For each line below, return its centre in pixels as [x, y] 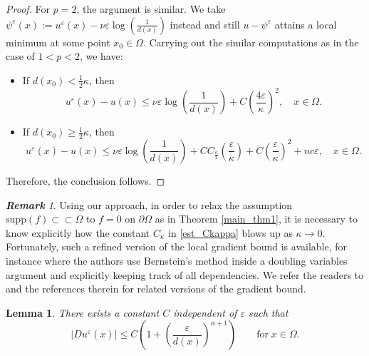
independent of [205, 312]
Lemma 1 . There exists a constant [83, 312]
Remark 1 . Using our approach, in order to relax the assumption [149, 204]
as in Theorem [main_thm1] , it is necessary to [256, 219]
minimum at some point [58, 42]
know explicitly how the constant [78, 232]
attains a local [306, 24]
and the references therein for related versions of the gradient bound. [156, 289]
